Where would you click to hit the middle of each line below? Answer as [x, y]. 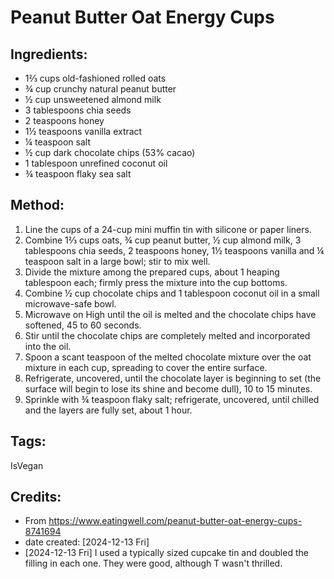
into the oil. [48, 346]
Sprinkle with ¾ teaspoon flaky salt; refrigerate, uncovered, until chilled [172, 399]
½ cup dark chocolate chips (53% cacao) [110, 152]
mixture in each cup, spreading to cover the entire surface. [146, 367]
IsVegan [27, 465]
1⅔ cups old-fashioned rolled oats [95, 78]
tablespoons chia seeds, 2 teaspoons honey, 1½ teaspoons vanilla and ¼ [174, 250]
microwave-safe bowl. [70, 303]
